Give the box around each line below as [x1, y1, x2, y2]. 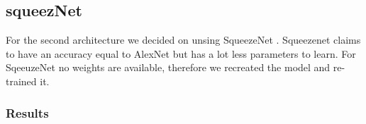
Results [6, 104, 49, 121]
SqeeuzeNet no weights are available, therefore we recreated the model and [6, 60, 331, 75]
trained [6, 73, 37, 88]
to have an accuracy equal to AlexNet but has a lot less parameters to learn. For [6, 46, 356, 61]
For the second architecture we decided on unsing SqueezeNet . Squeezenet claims [6, 32, 361, 47]
